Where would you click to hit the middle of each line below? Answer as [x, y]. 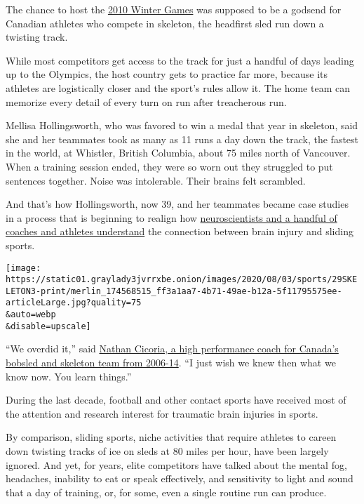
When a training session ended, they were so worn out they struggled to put [169, 166]
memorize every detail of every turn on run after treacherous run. [146, 101]
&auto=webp [31, 315]
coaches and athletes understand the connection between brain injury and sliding [180, 231]
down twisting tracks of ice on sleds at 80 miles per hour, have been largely [167, 451]
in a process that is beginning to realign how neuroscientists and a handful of [171, 217]
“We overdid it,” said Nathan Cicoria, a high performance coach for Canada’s [172, 349]
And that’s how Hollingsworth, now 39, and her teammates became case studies [177, 204]
